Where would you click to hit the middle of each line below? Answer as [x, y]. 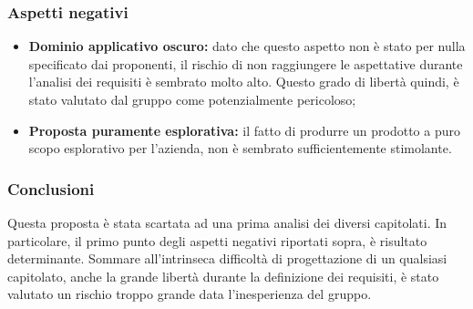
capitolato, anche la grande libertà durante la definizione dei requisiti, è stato [223, 276]
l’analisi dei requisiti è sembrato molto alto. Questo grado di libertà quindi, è [244, 82]
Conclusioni [51, 188]
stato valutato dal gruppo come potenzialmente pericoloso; [192, 99]
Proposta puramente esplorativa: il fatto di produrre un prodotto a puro [244, 130]
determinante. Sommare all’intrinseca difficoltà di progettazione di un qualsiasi [227, 258]
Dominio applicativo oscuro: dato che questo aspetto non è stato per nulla [247, 46]
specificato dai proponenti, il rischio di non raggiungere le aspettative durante [246, 63]
